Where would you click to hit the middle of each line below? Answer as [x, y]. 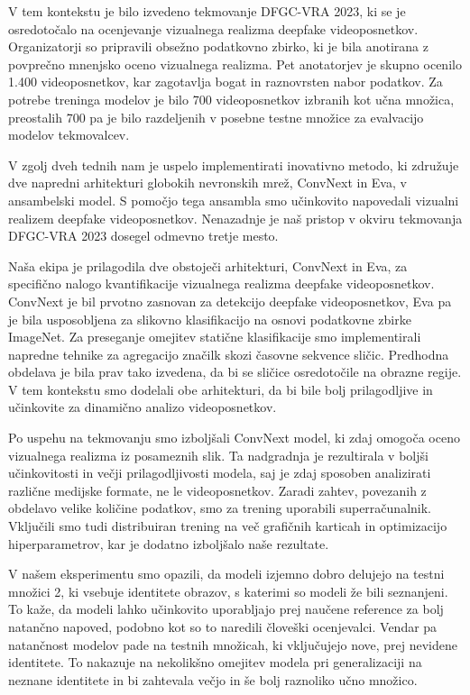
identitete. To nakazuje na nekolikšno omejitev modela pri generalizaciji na [215, 662]
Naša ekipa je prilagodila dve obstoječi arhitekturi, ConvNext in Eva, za [208, 265]
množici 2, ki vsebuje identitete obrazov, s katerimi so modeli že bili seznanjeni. [228, 591]
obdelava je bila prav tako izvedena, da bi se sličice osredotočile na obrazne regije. [235, 372]
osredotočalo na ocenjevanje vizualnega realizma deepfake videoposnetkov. [213, 28]
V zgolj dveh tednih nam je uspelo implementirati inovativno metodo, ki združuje [234, 165]
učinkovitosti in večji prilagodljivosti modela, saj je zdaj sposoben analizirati [220, 473]
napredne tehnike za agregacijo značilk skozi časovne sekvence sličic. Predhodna [229, 354]
